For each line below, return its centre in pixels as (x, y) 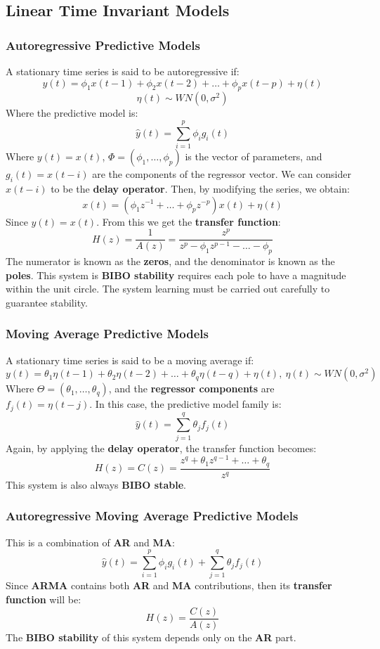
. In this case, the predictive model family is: (185, 404)
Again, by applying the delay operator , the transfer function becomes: (161, 448)
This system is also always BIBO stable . (96, 484)
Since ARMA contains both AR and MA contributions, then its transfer (169, 585)
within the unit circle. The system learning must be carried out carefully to (168, 289)
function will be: (44, 599)
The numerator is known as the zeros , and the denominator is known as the (170, 261)
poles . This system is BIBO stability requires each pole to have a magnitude (176, 275)
